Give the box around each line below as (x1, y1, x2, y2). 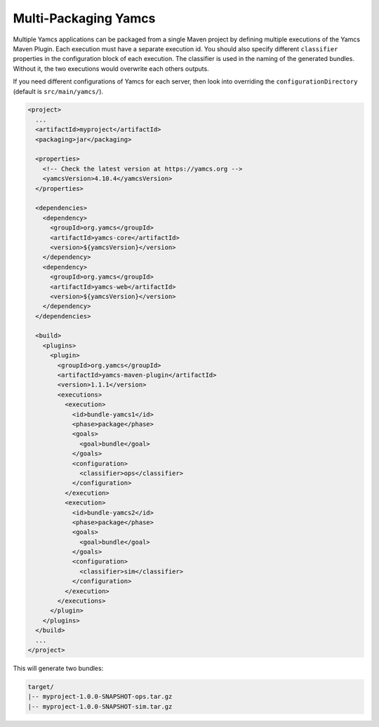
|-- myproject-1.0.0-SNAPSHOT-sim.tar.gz (27, 702, 173, 710)
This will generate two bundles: (13, 664, 104, 672)
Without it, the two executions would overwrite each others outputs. (13, 64, 210, 73)
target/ (27, 683, 54, 691)
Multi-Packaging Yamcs (13, 11, 156, 26)
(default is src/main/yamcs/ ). (13, 87, 104, 95)
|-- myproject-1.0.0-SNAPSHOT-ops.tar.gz (27, 693, 173, 701)
